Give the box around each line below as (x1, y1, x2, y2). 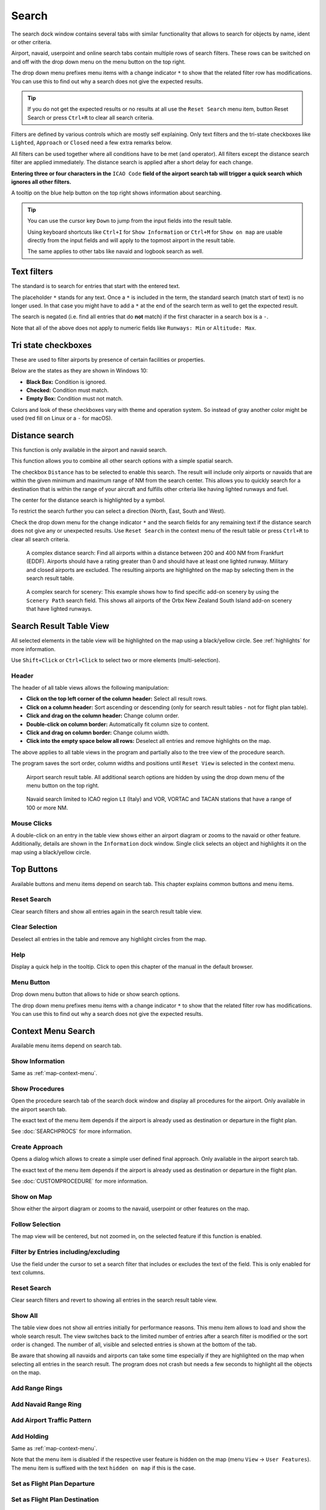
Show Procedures (11, 1084, 65, 1093)
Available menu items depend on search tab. (11, 1042, 122, 1049)
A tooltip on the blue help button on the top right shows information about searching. (11, 189, 222, 196)
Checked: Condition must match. (26, 387, 109, 394)
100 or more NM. (26, 804, 68, 811)
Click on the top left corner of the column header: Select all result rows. (26, 695, 208, 702)
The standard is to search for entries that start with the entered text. (11, 283, 181, 290)
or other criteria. (11, 38, 52, 45)
